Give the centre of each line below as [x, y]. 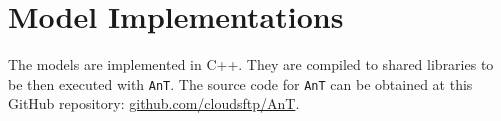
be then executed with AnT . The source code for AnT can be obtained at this [240, 83]
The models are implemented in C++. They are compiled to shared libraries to [251, 64]
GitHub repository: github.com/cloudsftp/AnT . [154, 103]
